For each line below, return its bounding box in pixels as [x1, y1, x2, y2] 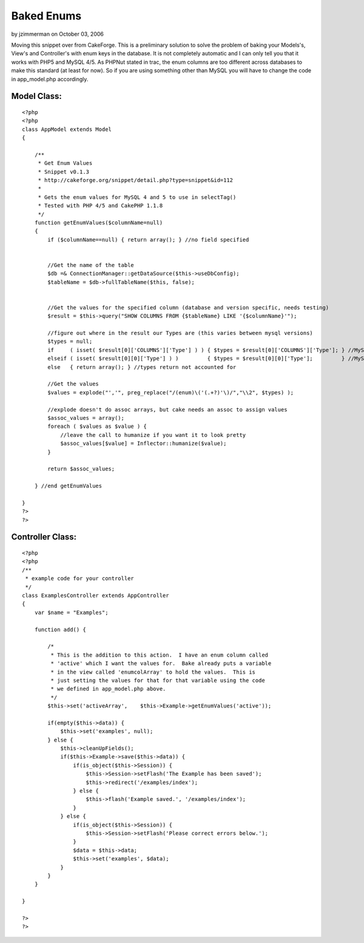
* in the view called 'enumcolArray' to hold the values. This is [50, 668, 256, 675]
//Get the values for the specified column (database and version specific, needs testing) [47, 304, 329, 311]
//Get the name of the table [47, 262, 135, 268]
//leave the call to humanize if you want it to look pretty [60, 431, 246, 438]
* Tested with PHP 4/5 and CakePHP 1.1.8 [38, 202, 163, 209]
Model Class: [11, 91, 62, 101]
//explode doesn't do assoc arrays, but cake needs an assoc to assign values [47, 406, 288, 413]
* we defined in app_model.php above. [50, 686, 166, 692]
